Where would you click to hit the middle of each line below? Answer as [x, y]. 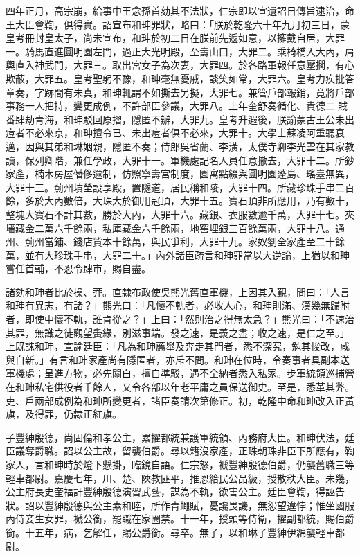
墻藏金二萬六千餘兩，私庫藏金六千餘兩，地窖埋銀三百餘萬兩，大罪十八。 [170, 228]
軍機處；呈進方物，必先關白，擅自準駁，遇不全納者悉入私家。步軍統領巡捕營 [180, 373]
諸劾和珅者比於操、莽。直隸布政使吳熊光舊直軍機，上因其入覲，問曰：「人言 [178, 291]
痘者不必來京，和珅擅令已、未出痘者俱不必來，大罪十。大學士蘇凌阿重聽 [170, 133]
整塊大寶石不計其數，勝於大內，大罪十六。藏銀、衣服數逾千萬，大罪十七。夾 [180, 214]
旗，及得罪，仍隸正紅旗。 [64, 414]
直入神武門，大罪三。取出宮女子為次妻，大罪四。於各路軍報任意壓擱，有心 [184, 65]
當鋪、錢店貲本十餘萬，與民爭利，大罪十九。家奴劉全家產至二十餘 [194, 241]
